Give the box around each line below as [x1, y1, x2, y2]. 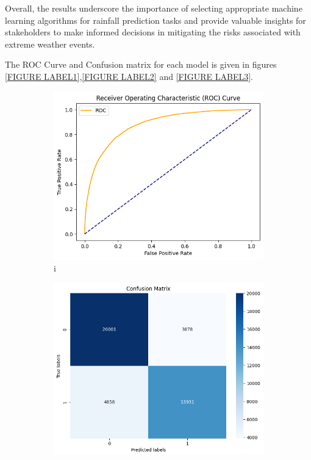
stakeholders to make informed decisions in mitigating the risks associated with [5, 26, 301, 38]
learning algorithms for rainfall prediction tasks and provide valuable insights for [5, 13, 306, 26]
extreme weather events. [5, 37, 95, 50]
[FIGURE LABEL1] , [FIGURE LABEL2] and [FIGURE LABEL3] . [5, 70, 253, 82]
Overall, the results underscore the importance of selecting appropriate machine [5, 2, 302, 14]
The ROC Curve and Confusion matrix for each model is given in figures [5, 58, 277, 71]
